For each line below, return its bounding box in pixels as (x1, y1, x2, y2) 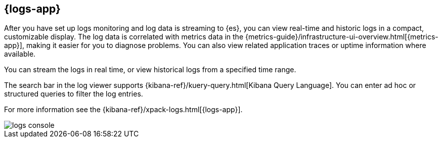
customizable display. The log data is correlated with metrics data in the (4, 32, 244, 41)
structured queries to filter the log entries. (4, 89, 143, 99)
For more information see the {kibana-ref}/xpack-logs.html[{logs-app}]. (4, 105, 243, 114)
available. (4, 50, 36, 59)
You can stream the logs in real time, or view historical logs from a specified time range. (4, 65, 296, 74)
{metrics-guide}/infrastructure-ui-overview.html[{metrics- (245, 32, 438, 41)
